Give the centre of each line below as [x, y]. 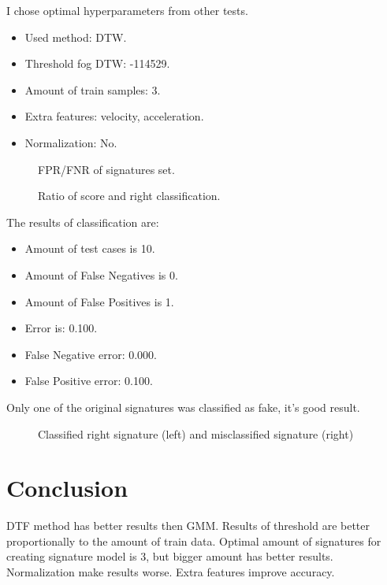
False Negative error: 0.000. [91, 354]
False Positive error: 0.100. [89, 381]
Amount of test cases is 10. [90, 248]
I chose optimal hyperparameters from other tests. [127, 10]
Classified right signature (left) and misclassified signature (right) [196, 433]
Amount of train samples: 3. [93, 89]
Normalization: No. [71, 142]
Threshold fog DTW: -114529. [97, 63]
